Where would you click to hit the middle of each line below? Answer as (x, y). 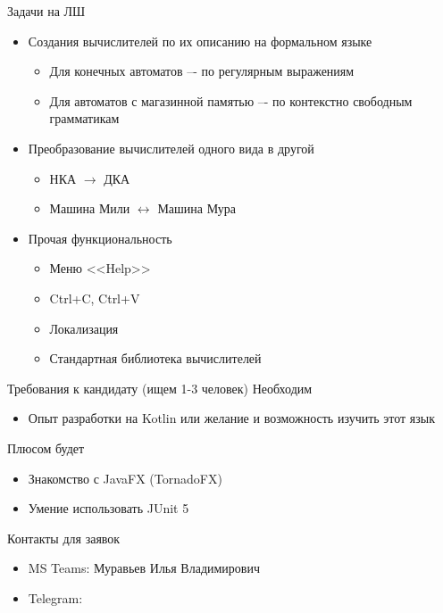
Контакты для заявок (64, 538)
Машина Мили (90, 208)
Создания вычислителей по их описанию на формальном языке (200, 41)
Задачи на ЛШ (46, 11)
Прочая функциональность (100, 238)
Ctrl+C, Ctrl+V (95, 298)
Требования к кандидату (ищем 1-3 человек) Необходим (160, 388)
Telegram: (55, 597)
